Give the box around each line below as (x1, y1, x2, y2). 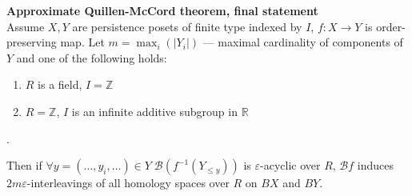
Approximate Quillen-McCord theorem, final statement (6, 2, 318, 18)
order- (376, 18, 406, 34)
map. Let (60, 34, 105, 50)
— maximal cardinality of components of (202, 34, 403, 50)
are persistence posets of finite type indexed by (72, 18, 302, 34)
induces (357, 157, 394, 174)
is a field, (38, 76, 82, 93)
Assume (6, 18, 45, 34)
